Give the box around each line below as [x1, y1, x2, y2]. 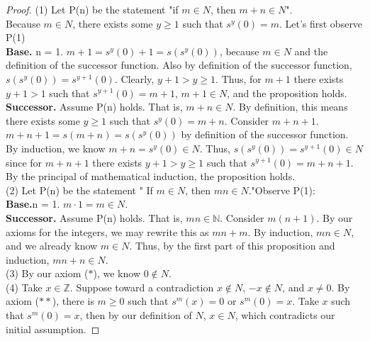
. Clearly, [114, 71, 155, 86]
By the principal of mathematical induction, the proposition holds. [6, 169, 296, 184]
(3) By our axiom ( [6, 266, 89, 281]
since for [6, 155, 43, 169]
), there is [52, 294, 94, 308]
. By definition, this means [232, 99, 348, 114]
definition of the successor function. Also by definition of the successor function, [6, 57, 352, 72]
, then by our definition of [79, 308, 192, 323]
